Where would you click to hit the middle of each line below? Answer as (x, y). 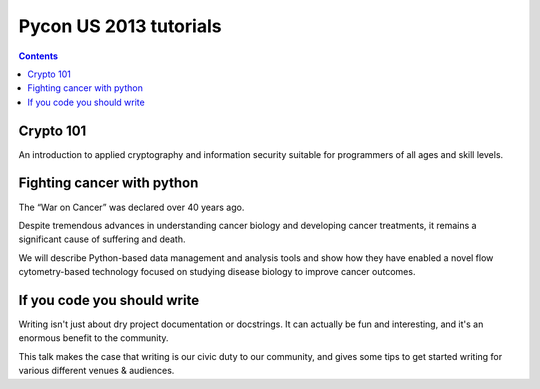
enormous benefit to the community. (93, 338)
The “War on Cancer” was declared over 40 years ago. (131, 207)
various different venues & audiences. (96, 371)
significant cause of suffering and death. (102, 239)
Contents (38, 56)
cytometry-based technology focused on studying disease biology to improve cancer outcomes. (217, 272)
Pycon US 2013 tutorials (120, 26)
